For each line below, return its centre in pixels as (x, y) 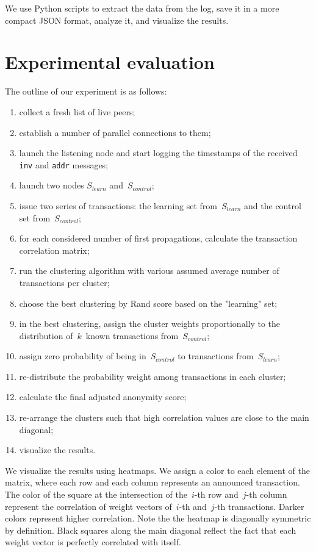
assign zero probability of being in (83, 356)
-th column (267, 494)
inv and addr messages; (64, 164)
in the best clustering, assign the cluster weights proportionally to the (150, 324)
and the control (273, 205)
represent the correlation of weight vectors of (88, 506)
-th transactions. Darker (259, 506)
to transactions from (216, 356)
